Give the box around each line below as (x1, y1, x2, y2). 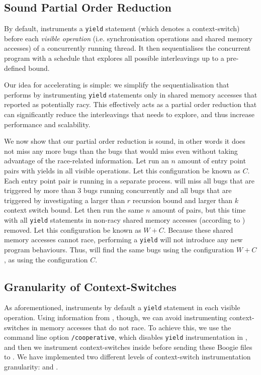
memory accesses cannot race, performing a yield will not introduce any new (4, 234, 243, 245)
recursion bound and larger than (132, 195, 233, 205)
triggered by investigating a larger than (4, 195, 125, 205)
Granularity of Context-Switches (4, 278, 177, 294)
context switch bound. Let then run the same (4, 205, 144, 215)
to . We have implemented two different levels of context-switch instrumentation (4, 351, 251, 362)
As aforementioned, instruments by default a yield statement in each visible (4, 302, 240, 313)
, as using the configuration (4, 254, 88, 264)
